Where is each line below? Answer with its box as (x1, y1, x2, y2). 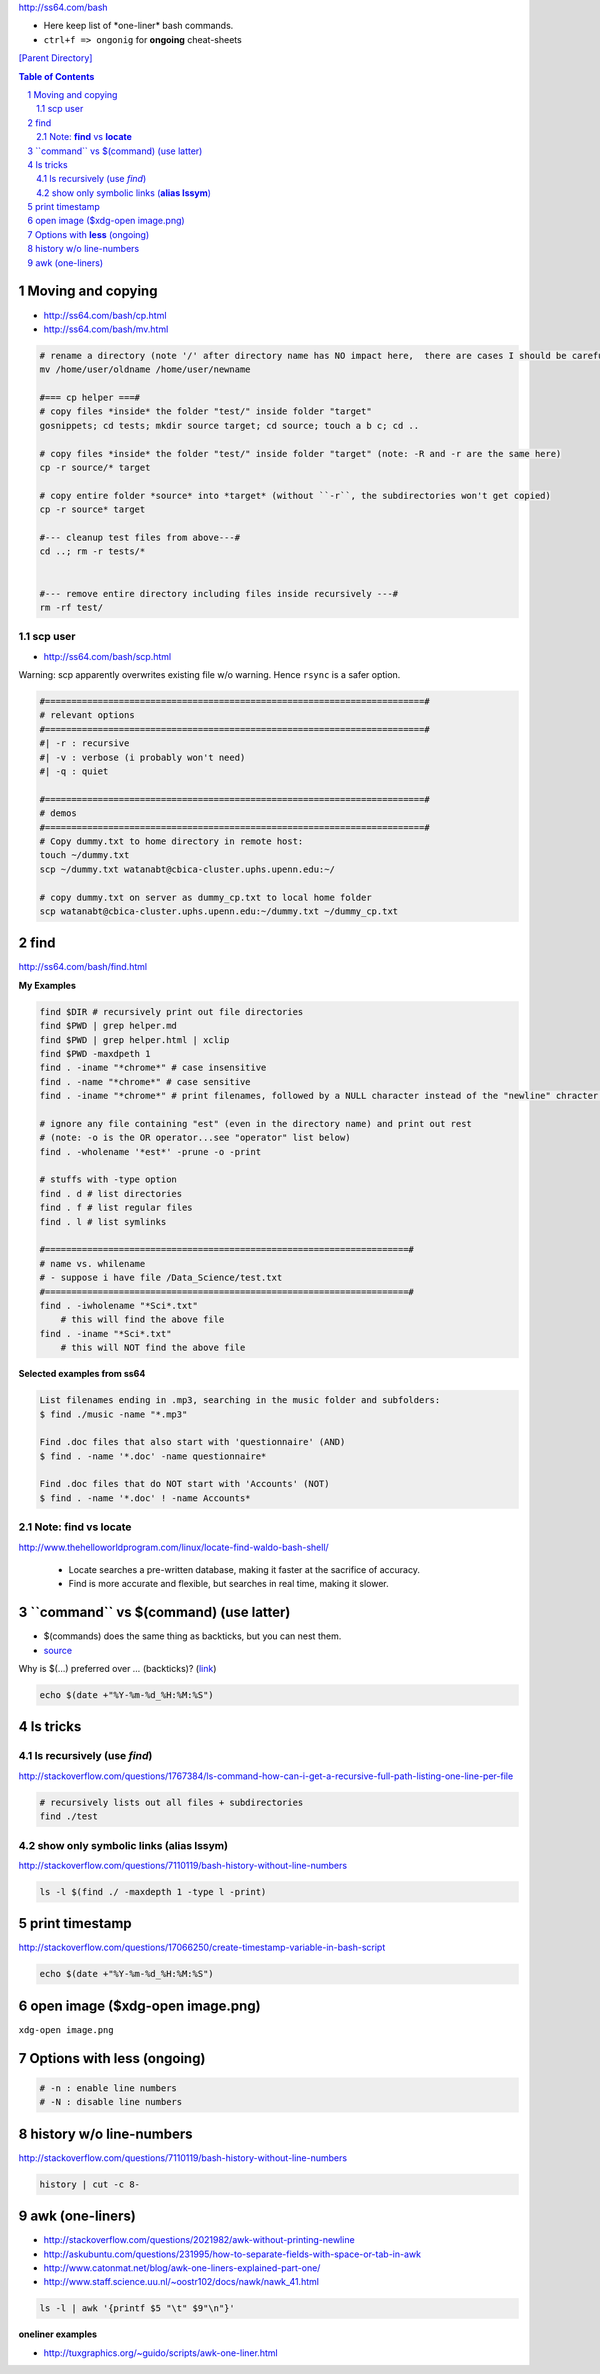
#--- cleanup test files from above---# (39, 532, 240, 543)
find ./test (39, 1811, 99, 1822)
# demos (39, 808, 77, 819)
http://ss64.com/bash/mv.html (43, 323, 169, 335)
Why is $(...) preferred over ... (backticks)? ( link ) (18, 1663, 217, 1675)
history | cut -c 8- (39, 2178, 140, 2190)
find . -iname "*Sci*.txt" (39, 1328, 172, 1339)
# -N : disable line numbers (39, 2096, 183, 2108)
